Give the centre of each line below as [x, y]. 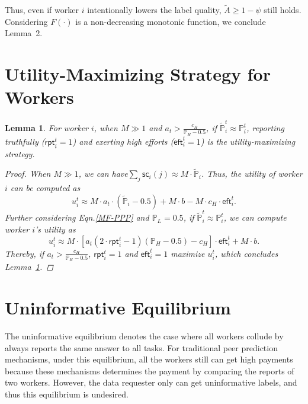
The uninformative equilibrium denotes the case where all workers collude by [144, 336]
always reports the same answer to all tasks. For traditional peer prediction [141, 347]
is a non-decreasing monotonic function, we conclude [171, 21]
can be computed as [45, 188]
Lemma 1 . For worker [46, 128]
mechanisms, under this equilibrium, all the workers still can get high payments [149, 359]
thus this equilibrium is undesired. [67, 394]
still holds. [283, 10]
